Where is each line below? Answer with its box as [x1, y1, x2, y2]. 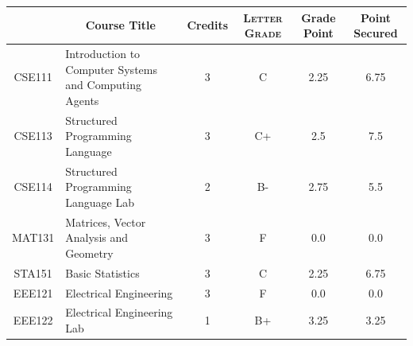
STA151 [14, 264, 52, 281]
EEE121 [13, 284, 53, 301]
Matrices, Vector [65, 213, 146, 230]
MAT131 [12, 229, 55, 246]
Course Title [85, 17, 156, 33]
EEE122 [13, 312, 53, 329]
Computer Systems [65, 60, 157, 77]
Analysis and [65, 229, 129, 246]
